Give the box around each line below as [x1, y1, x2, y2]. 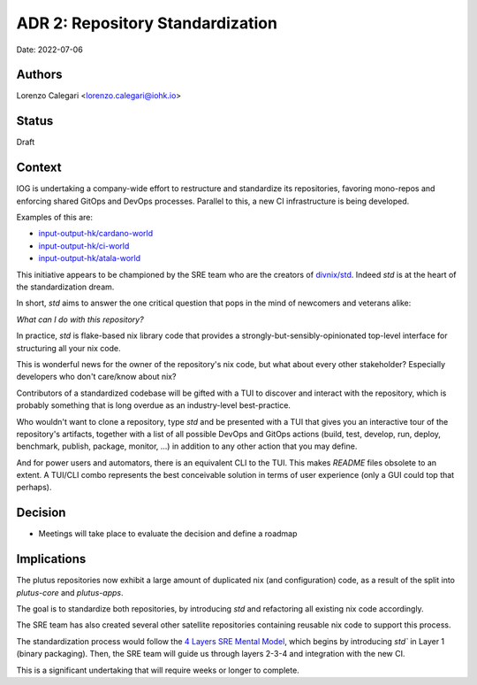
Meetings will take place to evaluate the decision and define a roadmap [38, 528, 298, 539]
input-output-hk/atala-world [38, 253, 141, 264]
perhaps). [16, 482, 52, 493]
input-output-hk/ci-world [38, 240, 130, 251]
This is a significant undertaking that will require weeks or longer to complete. [16, 665, 299, 675]
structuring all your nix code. [16, 342, 121, 353]
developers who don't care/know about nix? [16, 372, 177, 382]
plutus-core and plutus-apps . [16, 587, 124, 597]
